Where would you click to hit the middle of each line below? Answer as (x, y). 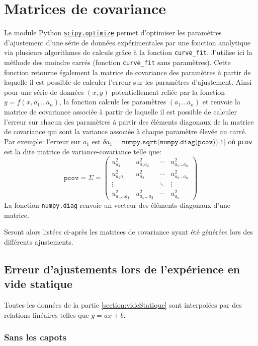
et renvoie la (221, 102)
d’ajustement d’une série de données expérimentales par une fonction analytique (127, 42)
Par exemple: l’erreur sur (42, 141)
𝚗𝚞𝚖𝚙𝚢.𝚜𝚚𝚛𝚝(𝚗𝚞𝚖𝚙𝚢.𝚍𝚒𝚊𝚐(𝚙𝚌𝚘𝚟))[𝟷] (174, 142)
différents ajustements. (39, 241)
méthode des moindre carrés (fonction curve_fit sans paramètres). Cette (117, 62)
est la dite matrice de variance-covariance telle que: (83, 151)
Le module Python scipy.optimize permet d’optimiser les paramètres (113, 33)
